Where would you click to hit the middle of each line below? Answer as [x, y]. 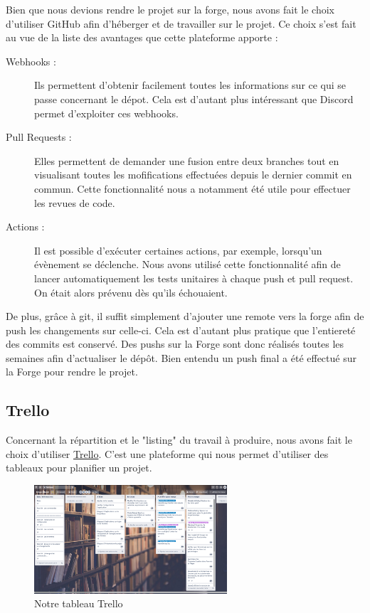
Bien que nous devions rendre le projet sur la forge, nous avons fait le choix [170, 9]
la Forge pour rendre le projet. [72, 372]
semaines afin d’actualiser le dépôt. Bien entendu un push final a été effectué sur [181, 357]
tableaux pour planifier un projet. [79, 468]
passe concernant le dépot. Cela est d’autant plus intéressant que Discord [194, 98]
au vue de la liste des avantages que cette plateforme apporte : [142, 37]
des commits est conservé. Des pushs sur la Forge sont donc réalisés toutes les [175, 344]
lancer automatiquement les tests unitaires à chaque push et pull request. [194, 278]
